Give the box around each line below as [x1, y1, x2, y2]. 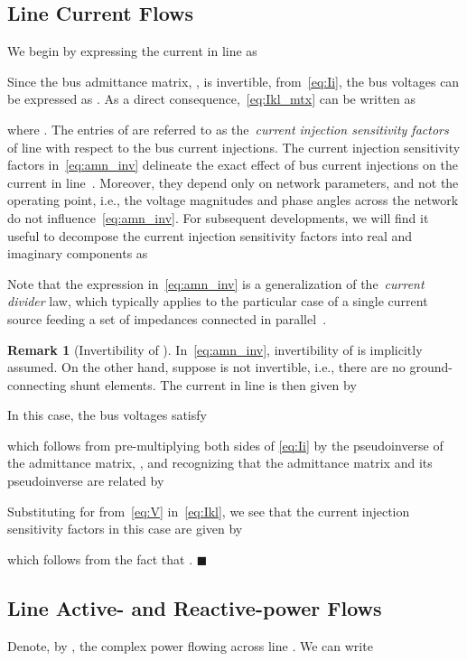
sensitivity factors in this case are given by [7, 519, 243, 538]
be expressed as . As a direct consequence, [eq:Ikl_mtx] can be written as [7, 89, 416, 108]
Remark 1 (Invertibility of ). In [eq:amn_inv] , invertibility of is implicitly [7, 340, 423, 358]
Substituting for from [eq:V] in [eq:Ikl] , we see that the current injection [7, 501, 410, 520]
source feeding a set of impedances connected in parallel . [7, 309, 327, 328]
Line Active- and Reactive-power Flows [7, 593, 382, 621]
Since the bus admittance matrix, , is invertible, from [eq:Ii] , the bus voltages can [7, 71, 460, 90]
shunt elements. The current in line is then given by [70, 375, 357, 394]
